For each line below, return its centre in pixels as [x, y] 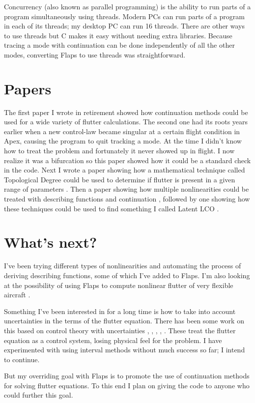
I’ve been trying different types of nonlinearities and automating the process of [123, 266]
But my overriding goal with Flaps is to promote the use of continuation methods [127, 376]
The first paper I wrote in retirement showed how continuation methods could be [126, 112]
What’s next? [51, 242]
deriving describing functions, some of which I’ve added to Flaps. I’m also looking [127, 275]
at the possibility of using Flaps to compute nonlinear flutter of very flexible [119, 285]
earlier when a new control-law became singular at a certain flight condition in [122, 131]
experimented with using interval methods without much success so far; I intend [125, 350]
